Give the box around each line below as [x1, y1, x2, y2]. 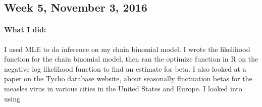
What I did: [4, 24, 46, 35]
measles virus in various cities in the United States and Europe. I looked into [4, 83, 242, 93]
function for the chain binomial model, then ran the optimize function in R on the [4, 54, 258, 64]
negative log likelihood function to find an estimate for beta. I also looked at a [4, 63, 246, 74]
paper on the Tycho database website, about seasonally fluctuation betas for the [4, 73, 252, 84]
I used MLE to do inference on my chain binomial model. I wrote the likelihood [4, 43, 250, 54]
